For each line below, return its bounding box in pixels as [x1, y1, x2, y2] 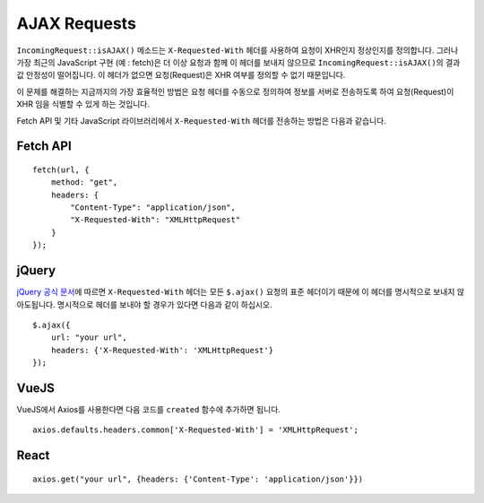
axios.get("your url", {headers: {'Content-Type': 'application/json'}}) [32, 473, 364, 484]
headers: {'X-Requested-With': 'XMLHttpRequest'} [50, 345, 273, 355]
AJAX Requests [16, 13, 136, 33]
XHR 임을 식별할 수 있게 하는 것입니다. [16, 99, 150, 109]
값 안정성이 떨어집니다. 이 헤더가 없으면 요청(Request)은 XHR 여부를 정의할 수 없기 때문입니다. [16, 70, 346, 81]
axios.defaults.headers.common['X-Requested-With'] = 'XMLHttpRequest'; [32, 425, 359, 435]
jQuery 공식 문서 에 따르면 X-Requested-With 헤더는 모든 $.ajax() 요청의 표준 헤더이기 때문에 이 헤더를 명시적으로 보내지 [16, 287, 455, 298]
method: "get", [50, 178, 118, 187]
